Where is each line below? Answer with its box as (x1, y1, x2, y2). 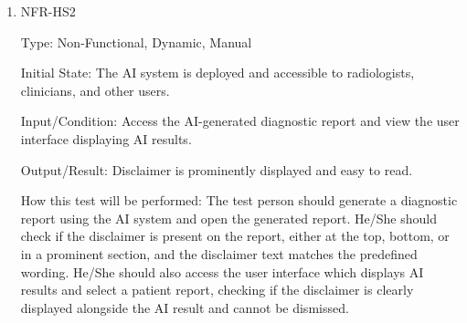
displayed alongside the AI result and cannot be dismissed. (20, 297, 349, 317)
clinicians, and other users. (20, 80, 170, 99)
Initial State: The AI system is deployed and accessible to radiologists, (20, 63, 415, 82)
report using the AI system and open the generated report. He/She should (20, 208, 437, 227)
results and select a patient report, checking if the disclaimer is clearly (20, 280, 414, 299)
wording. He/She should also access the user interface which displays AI (20, 262, 424, 281)
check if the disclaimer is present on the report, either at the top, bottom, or (20, 226, 450, 245)
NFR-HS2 (20, 2, 76, 20)
